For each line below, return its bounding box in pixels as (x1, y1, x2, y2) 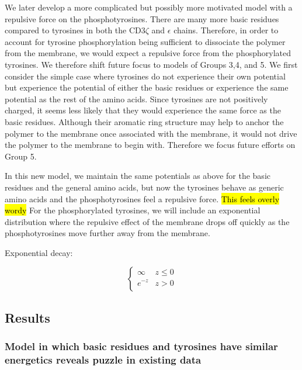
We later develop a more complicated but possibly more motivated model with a (5, 1, 293, 13)
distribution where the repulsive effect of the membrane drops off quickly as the (5, 215, 290, 227)
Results (5, 308, 50, 326)
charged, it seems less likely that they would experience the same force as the (5, 104, 281, 116)
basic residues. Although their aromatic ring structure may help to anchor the (5, 115, 284, 127)
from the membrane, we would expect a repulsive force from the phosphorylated (5, 47, 291, 59)
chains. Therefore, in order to (173, 24, 279, 36)
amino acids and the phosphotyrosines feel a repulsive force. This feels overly (5, 192, 280, 205)
